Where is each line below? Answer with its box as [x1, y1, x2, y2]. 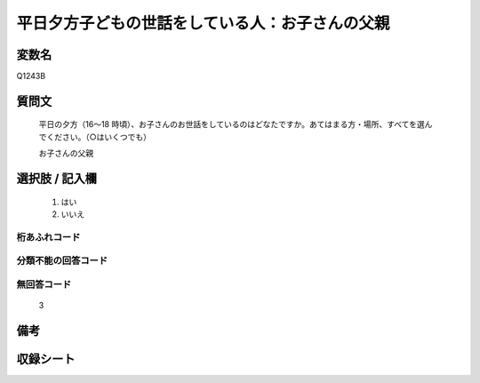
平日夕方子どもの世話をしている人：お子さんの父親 [16, 13, 390, 33]
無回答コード [16, 278, 72, 291]
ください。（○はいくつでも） [45, 132, 151, 142]
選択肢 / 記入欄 [16, 172, 98, 187]
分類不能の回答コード [16, 254, 108, 267]
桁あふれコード [16, 231, 81, 243]
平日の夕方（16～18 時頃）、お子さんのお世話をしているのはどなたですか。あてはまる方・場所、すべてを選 [38, 119, 426, 130]
